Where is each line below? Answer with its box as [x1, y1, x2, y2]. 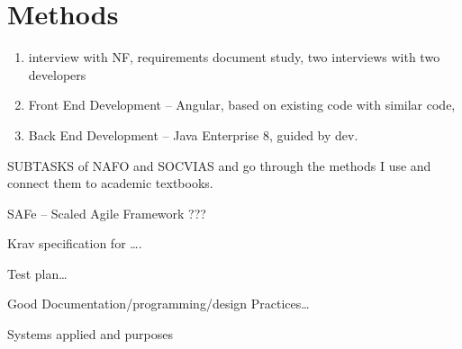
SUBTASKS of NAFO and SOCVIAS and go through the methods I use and [7, 156, 431, 174]
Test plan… [7, 264, 68, 282]
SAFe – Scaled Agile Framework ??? [7, 203, 206, 222]
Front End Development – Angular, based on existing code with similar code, [28, 95, 456, 114]
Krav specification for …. [7, 234, 142, 253]
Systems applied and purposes [7, 325, 173, 344]
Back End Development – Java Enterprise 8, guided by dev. [28, 125, 358, 144]
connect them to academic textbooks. [7, 174, 213, 192]
